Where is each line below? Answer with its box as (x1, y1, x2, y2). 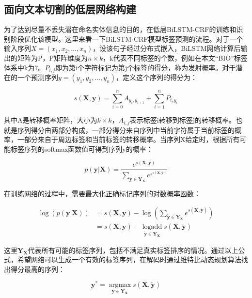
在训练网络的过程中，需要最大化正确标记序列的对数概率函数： (4, 188, 201, 199)
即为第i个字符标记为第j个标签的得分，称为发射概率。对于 (55, 62, 236, 72)
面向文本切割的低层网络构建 (4, 1, 136, 16)
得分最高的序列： (10, 264, 65, 274)
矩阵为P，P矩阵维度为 (17, 52, 88, 63)
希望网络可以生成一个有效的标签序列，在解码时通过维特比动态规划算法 (17, 254, 241, 265)
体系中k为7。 (4, 62, 45, 72)
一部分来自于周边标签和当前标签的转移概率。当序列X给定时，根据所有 (17, 134, 240, 144)
